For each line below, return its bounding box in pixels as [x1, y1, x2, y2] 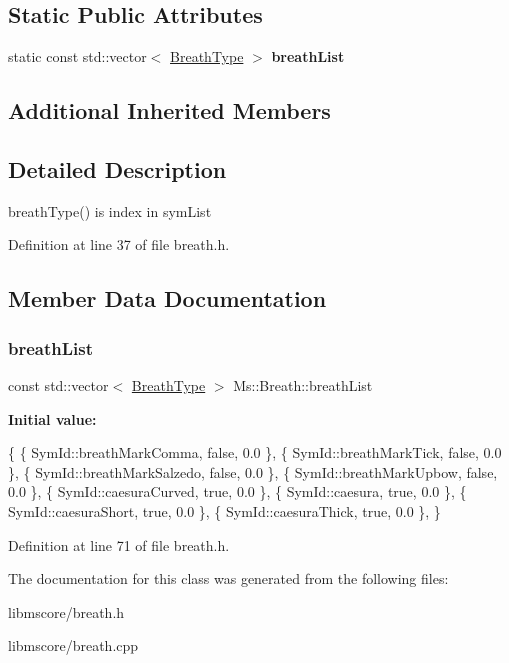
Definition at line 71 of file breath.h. [8, 534, 230, 555]
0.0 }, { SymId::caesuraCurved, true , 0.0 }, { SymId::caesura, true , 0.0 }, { [8, 481, 467, 502]
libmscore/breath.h [8, 601, 125, 622]
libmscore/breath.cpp [8, 635, 139, 656]
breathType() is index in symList [8, 200, 212, 221]
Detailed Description [8, 153, 227, 184]
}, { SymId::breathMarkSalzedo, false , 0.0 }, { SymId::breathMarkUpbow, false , [8, 461, 498, 482]
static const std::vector [8, 46, 147, 67]
